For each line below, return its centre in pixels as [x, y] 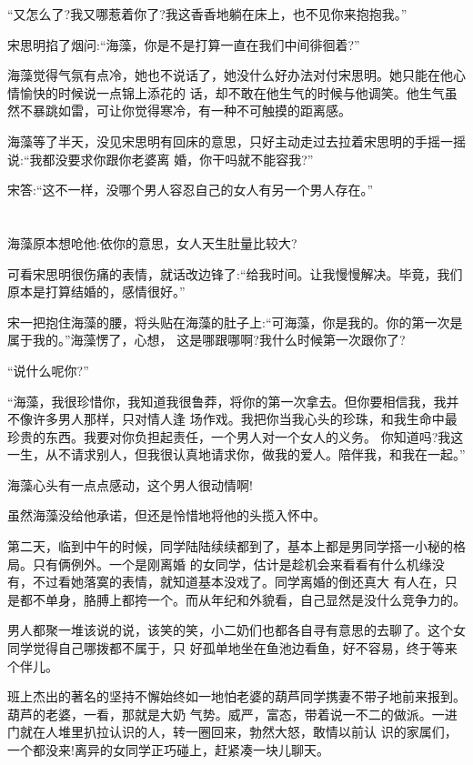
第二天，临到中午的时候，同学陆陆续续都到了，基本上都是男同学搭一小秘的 [230, 546]
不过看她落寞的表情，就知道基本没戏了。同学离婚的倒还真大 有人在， [238, 582]
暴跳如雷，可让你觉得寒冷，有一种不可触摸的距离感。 [191, 111]
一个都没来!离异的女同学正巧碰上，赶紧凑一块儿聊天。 [168, 750]
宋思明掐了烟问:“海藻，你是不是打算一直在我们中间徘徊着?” [184, 44]
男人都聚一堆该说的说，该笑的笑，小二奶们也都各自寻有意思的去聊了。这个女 [236, 630]
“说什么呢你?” [48, 370]
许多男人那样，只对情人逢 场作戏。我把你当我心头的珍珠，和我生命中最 [245, 419]
